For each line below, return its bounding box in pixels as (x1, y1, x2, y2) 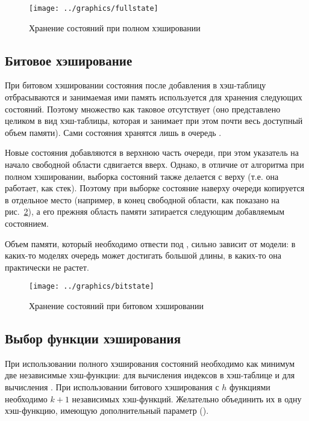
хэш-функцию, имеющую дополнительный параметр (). (5, 404, 209, 417)
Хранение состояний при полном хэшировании (29, 21, 201, 34)
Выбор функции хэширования (5, 329, 181, 347)
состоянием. (5, 217, 49, 229)
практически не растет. (5, 260, 89, 273)
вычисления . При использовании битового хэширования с (5, 381, 219, 393)
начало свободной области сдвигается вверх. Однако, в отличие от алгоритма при (5, 158, 304, 171)
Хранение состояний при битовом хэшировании (29, 300, 204, 312)
